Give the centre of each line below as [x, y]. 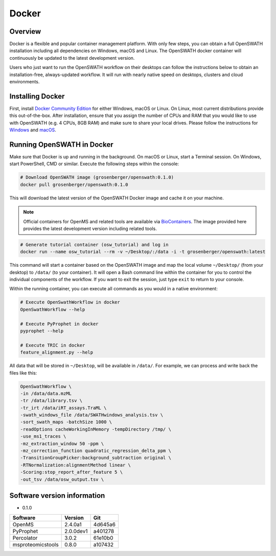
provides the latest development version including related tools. [90, 228]
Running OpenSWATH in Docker [61, 144]
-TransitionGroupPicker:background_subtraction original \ [96, 458]
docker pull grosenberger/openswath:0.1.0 [74, 184]
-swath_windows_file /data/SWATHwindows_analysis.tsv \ [92, 415]
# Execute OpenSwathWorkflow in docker [70, 302]
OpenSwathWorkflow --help [53, 309]
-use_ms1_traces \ [43, 436]
